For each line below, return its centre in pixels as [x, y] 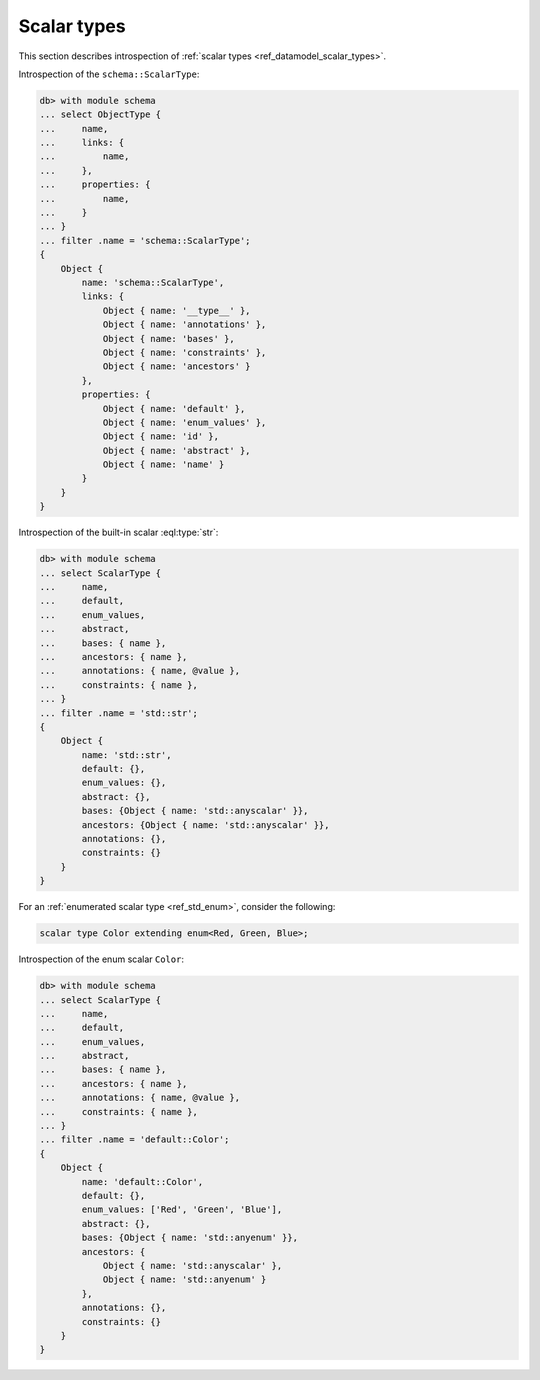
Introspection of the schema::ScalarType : [109, 74]
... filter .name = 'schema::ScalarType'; [145, 240]
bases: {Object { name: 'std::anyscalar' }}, [195, 811]
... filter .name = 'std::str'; [119, 713]
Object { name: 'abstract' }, [176, 450]
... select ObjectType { [100, 114]
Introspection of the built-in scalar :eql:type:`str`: [118, 532]
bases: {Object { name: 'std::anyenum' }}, [190, 1238]
